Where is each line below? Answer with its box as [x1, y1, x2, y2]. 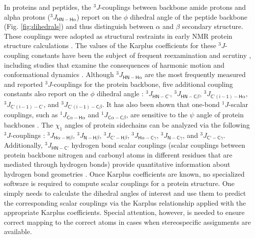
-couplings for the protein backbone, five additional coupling [52, 79, 233, 89]
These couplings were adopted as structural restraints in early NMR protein [4, 30, 232, 41]
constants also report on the [4, 88, 88, 99]
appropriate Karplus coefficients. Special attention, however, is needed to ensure [4, 207, 245, 217]
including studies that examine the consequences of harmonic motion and [4, 59, 225, 70]
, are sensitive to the [126, 109, 188, 120]
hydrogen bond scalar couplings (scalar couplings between [71, 140, 245, 150]
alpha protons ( [4, 11, 51, 22]
